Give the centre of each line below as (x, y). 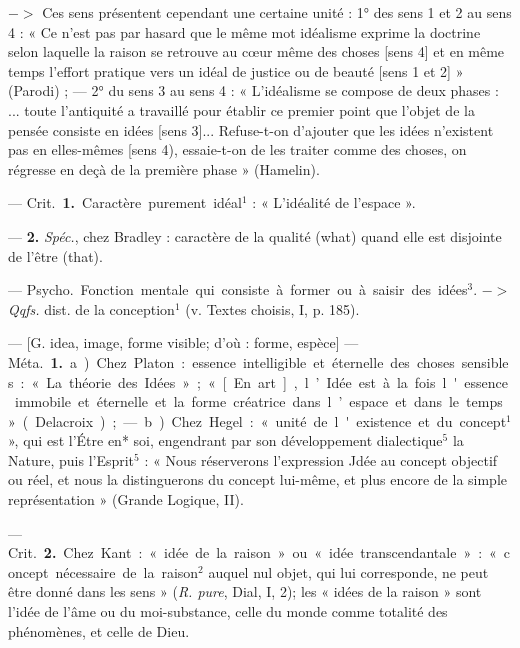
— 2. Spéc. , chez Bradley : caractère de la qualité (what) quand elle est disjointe (255, 235)
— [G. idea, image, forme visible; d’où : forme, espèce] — (183, 342)
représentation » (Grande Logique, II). (126, 499)
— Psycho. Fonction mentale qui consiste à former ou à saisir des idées (238, 289)
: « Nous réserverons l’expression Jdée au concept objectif (321, 459)
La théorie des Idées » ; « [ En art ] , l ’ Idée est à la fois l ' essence (277, 381)
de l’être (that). (55, 255)
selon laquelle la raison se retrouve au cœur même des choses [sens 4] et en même (256, 51)
